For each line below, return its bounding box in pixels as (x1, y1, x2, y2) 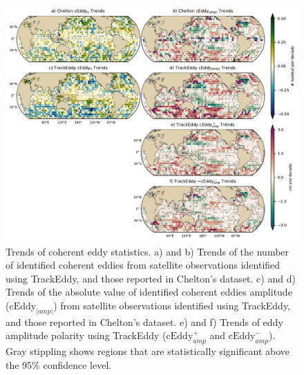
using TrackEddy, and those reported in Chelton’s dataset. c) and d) (6, 271, 296, 285)
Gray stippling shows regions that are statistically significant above (6, 344, 290, 358)
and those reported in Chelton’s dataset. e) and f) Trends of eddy (6, 314, 283, 329)
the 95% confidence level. (6, 357, 112, 372)
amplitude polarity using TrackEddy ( (6, 328, 167, 343)
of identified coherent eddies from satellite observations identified (6, 258, 281, 272)
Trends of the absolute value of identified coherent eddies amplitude (6, 285, 292, 299)
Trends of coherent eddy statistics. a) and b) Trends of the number (6, 244, 289, 258)
